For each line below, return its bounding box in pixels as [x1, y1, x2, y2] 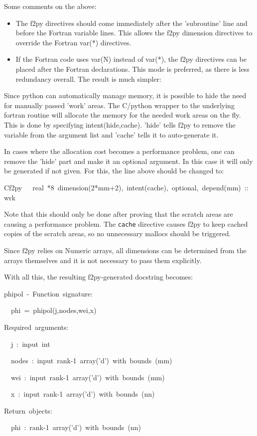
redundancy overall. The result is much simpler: [15, 73, 161, 84]
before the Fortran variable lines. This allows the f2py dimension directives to [15, 27, 253, 38]
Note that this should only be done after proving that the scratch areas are [4, 209, 233, 219]
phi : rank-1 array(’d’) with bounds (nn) [10, 422, 141, 433]
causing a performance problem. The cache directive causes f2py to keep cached [4, 218, 248, 229]
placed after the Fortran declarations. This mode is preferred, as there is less [15, 63, 250, 74]
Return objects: [4, 405, 52, 416]
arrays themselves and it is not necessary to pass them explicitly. [4, 255, 202, 265]
